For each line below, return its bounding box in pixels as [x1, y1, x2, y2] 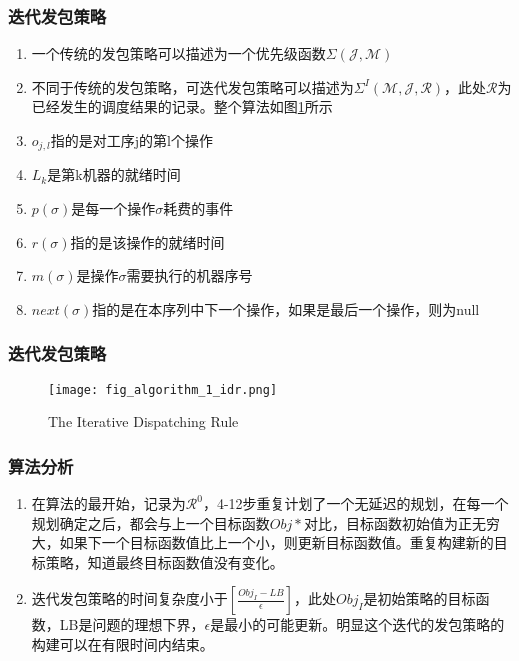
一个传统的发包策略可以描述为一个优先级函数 [31, 43, 326, 64]
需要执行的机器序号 [126, 265, 253, 286]
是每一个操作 [71, 198, 156, 219]
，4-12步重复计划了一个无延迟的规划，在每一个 [202, 493, 509, 514]
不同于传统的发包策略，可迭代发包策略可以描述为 [31, 76, 354, 97]
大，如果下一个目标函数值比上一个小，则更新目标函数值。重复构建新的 [31, 532, 494, 553]
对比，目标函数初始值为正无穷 [303, 512, 500, 533]
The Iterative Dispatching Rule [48, 411, 239, 432]
